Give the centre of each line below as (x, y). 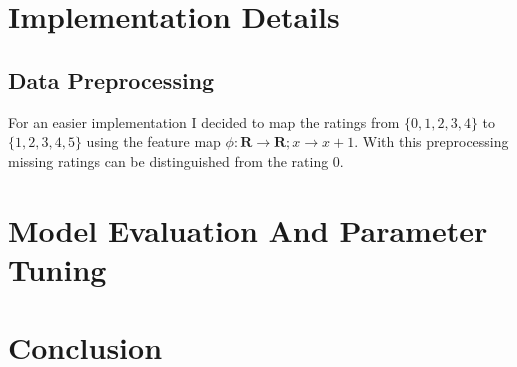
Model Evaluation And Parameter (248, 229)
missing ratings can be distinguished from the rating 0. (176, 160)
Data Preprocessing (111, 79)
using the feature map (153, 141)
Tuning (57, 268)
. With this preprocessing (431, 141)
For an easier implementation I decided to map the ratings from (204, 121)
